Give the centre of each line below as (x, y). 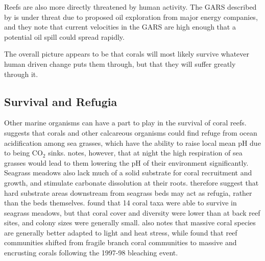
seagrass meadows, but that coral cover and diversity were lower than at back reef (132, 212)
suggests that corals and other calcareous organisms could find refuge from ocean (131, 132)
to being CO (23, 153)
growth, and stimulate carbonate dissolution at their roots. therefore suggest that (131, 182)
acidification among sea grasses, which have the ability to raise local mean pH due (132, 142)
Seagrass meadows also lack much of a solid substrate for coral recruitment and (128, 173)
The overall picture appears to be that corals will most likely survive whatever (127, 54)
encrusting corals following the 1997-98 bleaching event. (91, 253)
